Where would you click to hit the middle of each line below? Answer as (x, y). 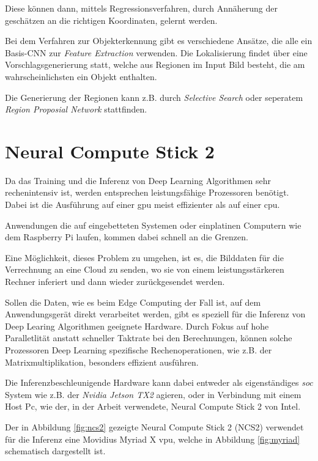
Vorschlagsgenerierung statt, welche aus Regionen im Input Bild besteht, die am (155, 65)
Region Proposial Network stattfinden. (76, 109)
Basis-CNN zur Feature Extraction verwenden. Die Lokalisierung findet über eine (156, 52)
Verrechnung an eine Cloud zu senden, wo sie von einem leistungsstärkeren (145, 269)
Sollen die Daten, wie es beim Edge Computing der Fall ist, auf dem (133, 302)
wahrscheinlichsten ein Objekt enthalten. (81, 76)
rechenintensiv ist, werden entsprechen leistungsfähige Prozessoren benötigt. (147, 192)
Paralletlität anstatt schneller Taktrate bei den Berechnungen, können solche (149, 338)
